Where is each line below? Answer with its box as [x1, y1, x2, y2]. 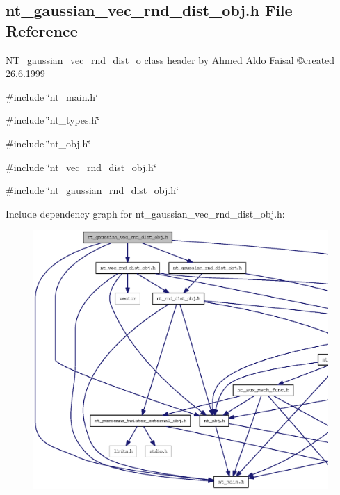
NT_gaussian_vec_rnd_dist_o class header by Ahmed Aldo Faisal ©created [6, 52, 335, 67]
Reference [6, 19, 78, 41]
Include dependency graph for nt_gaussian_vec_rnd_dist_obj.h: [6, 206, 285, 220]
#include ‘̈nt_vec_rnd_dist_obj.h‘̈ [6, 159, 156, 174]
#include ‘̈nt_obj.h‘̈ [6, 136, 91, 150]
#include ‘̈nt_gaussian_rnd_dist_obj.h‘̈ [6, 183, 179, 197]
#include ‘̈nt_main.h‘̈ [6, 89, 99, 104]
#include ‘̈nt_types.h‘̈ [6, 113, 100, 127]
